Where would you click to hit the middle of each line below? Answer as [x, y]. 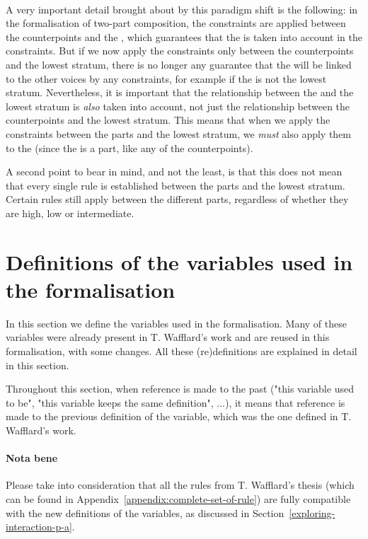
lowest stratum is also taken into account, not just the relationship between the [178, 106]
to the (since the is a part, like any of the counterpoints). [130, 147]
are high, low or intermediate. [70, 213]
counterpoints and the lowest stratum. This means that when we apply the [168, 120]
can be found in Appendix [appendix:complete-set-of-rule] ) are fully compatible [178, 498]
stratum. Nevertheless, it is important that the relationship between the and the [180, 92]
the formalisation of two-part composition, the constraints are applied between [176, 23]
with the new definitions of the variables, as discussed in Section [145, 512]
